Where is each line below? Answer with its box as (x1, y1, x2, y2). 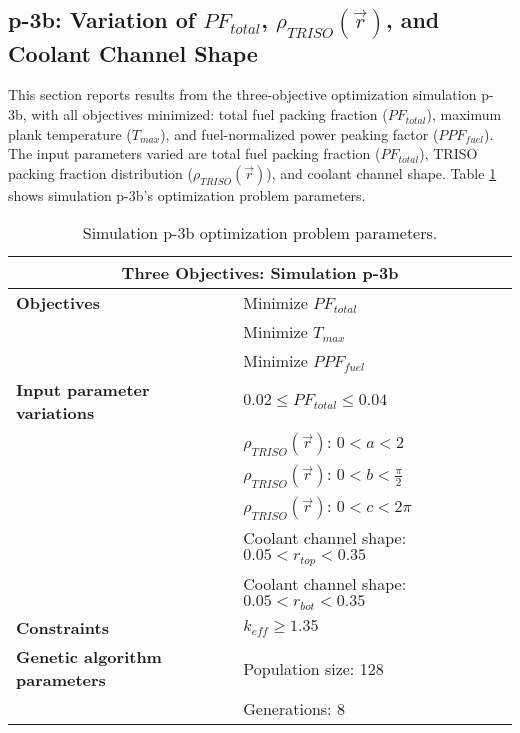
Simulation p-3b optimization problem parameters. (82, 221, 438, 245)
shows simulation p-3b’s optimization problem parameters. (8, 184, 366, 205)
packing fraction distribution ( (8, 162, 193, 183)
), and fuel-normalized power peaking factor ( (160, 123, 439, 144)
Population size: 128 (243, 656, 384, 680)
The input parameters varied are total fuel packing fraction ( (8, 143, 381, 164)
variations (16, 401, 95, 425)
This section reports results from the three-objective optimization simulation (8, 84, 477, 105)
